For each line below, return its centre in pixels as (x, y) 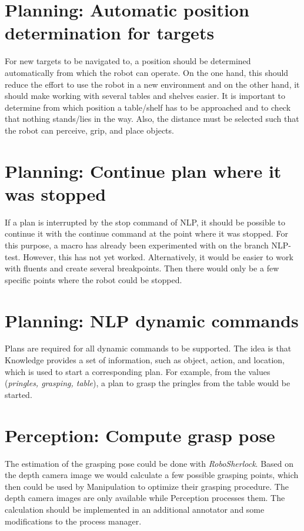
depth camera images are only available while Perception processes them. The (145, 498)
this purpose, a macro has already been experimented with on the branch (137, 245)
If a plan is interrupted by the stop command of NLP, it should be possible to (145, 222)
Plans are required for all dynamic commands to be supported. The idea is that (148, 348)
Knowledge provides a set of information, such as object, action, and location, (145, 360)
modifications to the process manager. (73, 521)
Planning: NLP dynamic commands (152, 320)
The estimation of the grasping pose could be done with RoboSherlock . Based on (149, 463)
